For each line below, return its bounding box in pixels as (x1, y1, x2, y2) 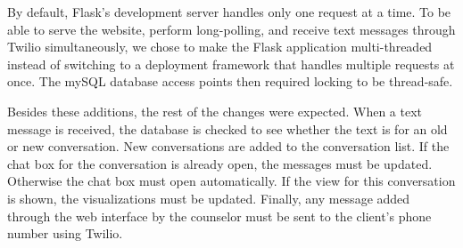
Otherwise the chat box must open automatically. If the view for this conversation (7, 172, 456, 190)
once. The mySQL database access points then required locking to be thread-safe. (7, 72, 453, 91)
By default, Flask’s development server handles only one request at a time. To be (7, 3, 451, 20)
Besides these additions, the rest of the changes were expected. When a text (7, 101, 422, 120)
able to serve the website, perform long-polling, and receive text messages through (7, 20, 456, 38)
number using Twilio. (7, 224, 123, 243)
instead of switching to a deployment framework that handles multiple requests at (7, 54, 455, 73)
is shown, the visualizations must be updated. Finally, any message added (7, 188, 410, 207)
